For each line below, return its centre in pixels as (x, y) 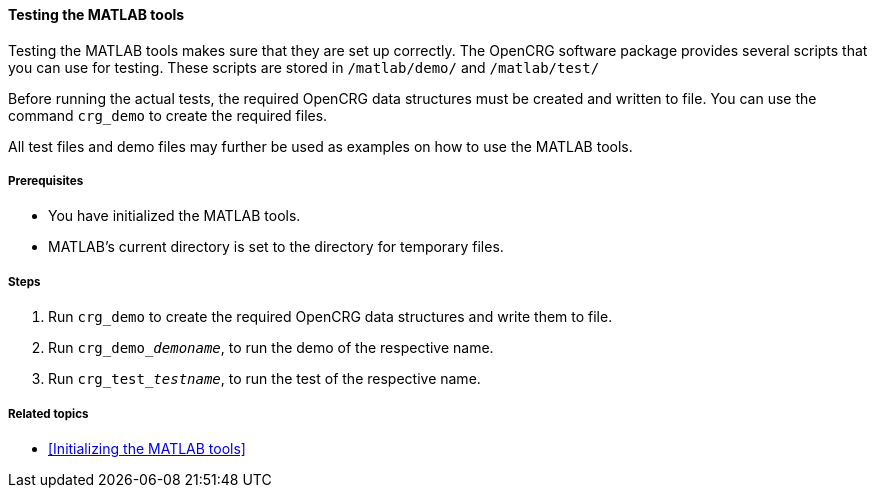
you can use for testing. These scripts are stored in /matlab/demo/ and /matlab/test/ (304, 67)
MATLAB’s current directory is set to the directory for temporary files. (276, 247)
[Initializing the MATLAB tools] (147, 448)
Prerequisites (46, 181)
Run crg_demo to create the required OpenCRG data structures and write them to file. (330, 317)
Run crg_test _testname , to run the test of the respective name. (264, 379)
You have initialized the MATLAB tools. (174, 216)
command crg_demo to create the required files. (168, 115)
